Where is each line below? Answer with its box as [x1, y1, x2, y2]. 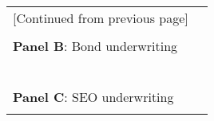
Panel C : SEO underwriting [13, 88, 174, 106]
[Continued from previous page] [13, 9, 188, 27]
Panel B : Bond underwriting [13, 37, 178, 55]
